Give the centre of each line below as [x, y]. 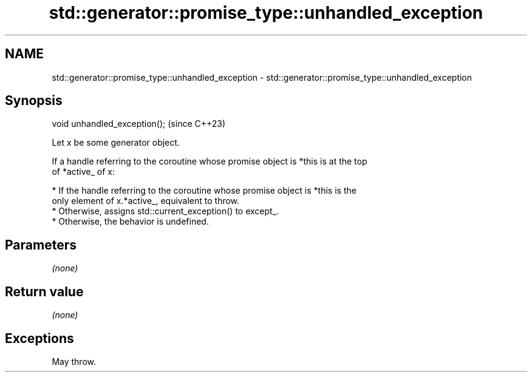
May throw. [74, 361]
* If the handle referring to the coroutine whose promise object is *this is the [204, 191]
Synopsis [34, 101]
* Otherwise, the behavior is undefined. [130, 222]
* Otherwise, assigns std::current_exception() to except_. [165, 211]
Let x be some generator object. [116, 143]
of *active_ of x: [84, 172]
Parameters [41, 245]
